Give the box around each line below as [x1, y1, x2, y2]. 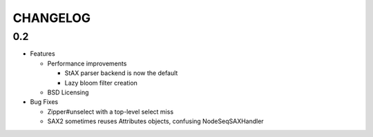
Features [30, 50, 55, 58]
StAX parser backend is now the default [64, 69, 178, 77]
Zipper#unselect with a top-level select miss [47, 107, 174, 116]
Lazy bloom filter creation [64, 78, 138, 87]
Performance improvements [47, 59, 127, 67]
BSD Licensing [47, 88, 89, 96]
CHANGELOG [12, 10, 91, 25]
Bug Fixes [30, 98, 59, 106]
